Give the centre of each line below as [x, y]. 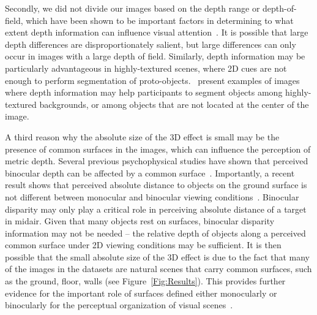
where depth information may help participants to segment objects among [144, 92]
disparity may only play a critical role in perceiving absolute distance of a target [156, 209]
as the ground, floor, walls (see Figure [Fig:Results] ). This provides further [145, 281]
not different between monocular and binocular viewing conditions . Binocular [152, 196]
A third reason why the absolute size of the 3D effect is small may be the [142, 136]
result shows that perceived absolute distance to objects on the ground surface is [156, 185]
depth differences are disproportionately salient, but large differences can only [151, 44]
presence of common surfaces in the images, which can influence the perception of [158, 149]
